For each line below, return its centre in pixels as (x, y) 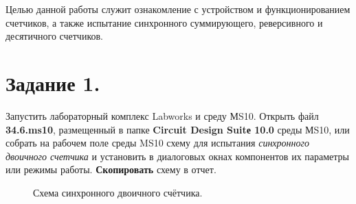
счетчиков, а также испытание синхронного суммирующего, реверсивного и (164, 22)
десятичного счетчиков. (54, 36)
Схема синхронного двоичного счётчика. (118, 192)
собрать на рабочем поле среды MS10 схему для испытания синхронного (157, 143)
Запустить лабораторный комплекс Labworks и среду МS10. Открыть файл (162, 115)
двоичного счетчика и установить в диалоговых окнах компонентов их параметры (177, 156)
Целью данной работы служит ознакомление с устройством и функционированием (178, 9)
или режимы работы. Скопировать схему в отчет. (111, 169)
